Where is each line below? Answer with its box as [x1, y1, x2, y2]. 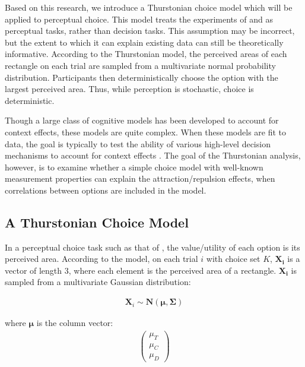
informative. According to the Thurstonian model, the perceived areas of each [5, 48, 287, 60]
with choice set [206, 252, 260, 265]
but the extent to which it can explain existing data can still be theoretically [5, 36, 284, 48]
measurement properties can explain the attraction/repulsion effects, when [5, 172, 275, 185]
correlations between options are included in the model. [5, 183, 206, 196]
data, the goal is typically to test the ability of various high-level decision [5, 137, 271, 150]
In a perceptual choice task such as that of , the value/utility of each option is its [5, 241, 300, 253]
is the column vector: [36, 317, 113, 329]
